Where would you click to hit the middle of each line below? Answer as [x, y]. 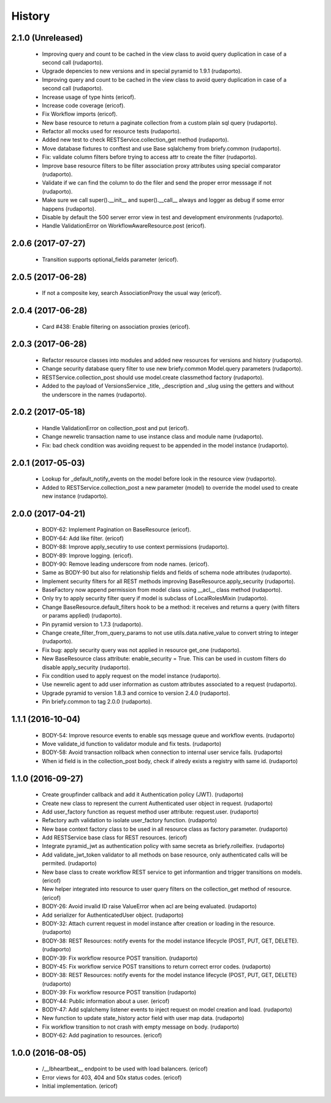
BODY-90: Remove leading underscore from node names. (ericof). [126, 564]
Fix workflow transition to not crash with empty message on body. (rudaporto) [140, 1027]
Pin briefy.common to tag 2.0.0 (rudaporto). [97, 702]
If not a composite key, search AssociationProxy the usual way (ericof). [132, 293]
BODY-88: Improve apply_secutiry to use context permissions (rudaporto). [135, 547]
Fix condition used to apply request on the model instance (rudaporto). [131, 675]
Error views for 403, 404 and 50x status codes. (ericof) [112, 1077]
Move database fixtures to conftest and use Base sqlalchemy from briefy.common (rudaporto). [162, 148]
